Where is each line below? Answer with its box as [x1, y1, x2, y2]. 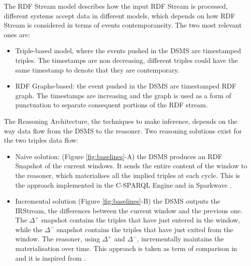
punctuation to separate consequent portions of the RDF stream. [15, 100, 208, 110]
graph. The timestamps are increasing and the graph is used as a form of [15, 90, 232, 100]
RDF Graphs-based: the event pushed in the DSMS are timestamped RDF [15, 81, 236, 91]
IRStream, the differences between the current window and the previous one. [15, 205, 243, 215]
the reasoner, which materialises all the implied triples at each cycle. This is [15, 170, 240, 180]
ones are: [4, 29, 30, 39]
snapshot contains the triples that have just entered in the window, [41, 215, 240, 225]
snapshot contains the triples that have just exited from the [57, 224, 234, 234]
